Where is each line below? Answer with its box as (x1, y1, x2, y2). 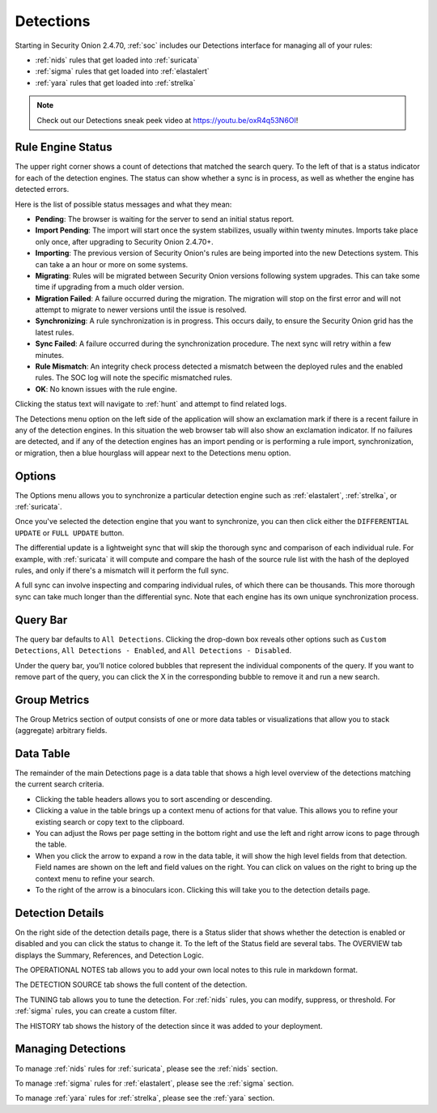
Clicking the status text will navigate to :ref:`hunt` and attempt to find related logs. (15, 399, 287, 409)
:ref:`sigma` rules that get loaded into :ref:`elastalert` (35, 66, 210, 76)
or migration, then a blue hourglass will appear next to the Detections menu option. (15, 448, 291, 458)
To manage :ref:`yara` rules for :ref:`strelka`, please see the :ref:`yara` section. (15, 1094, 275, 1103)
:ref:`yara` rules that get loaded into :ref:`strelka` (35, 78, 196, 87)
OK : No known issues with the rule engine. (35, 384, 177, 394)
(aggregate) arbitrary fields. (15, 726, 108, 736)
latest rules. (35, 327, 74, 337)
